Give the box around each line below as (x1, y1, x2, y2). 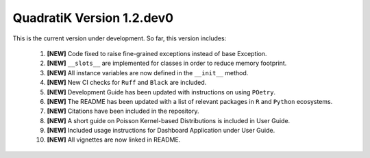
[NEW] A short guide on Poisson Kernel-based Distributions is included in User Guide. (47, 116, 291, 124)
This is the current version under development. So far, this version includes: (12, 34, 227, 42)
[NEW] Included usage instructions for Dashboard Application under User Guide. (47, 127, 275, 135)
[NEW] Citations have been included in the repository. (47, 107, 199, 116)
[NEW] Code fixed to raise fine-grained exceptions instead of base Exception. (47, 49, 267, 57)
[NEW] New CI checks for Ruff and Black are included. (47, 79, 207, 87)
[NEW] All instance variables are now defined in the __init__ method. (47, 68, 249, 77)
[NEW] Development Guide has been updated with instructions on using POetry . (47, 88, 276, 96)
